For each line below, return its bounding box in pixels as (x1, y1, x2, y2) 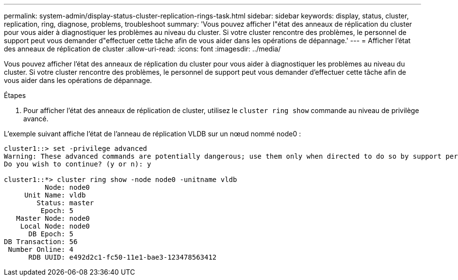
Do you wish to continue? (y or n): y (4, 160, 151, 168)
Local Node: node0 (20, 222, 90, 230)
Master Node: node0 (16, 214, 90, 222)
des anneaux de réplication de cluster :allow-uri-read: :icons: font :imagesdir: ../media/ (4, 45, 281, 53)
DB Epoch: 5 (28, 230, 74, 238)
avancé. (23, 115, 49, 123)
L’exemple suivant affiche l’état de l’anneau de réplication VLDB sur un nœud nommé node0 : (4, 130, 301, 138)
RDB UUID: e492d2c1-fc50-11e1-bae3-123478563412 (28, 253, 217, 261)
